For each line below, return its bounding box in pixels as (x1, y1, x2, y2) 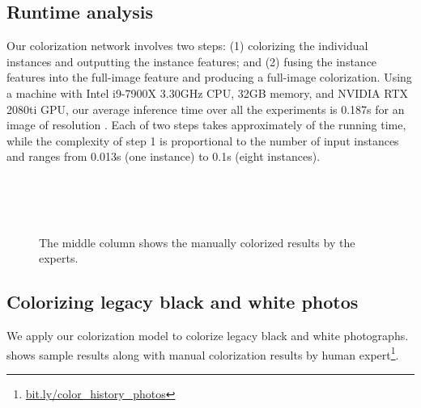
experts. (39, 250, 79, 267)
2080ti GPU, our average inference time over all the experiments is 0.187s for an (6, 100, 405, 117)
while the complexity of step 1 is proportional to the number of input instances (6, 132, 399, 149)
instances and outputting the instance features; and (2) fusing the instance (6, 53, 377, 69)
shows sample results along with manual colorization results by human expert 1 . (6, 343, 399, 363)
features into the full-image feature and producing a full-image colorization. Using (6, 69, 412, 86)
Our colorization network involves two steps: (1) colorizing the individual (6, 37, 368, 54)
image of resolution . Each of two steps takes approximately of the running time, (6, 116, 406, 133)
